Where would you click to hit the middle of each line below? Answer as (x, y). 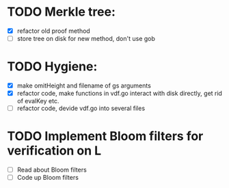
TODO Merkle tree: (62, 12)
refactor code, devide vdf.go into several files (81, 108)
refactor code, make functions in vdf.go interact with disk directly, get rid (119, 94)
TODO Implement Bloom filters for (105, 136)
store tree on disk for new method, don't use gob (86, 39)
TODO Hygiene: (52, 67)
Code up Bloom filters (48, 178)
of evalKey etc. (38, 101)
